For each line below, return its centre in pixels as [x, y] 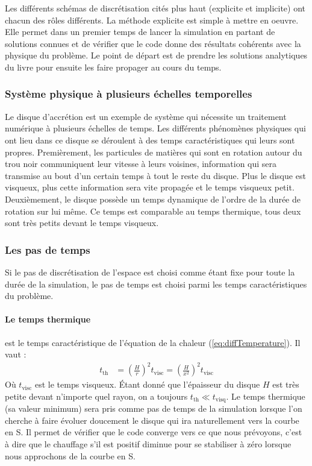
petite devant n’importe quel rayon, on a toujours [96, 396]
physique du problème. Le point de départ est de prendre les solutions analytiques [156, 55]
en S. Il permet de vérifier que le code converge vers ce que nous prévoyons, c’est [154, 432]
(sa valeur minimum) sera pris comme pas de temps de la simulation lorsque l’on [154, 408]
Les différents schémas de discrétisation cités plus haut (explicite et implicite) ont [155, 8]
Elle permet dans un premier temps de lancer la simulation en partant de [140, 32]
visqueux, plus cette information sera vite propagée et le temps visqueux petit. [150, 187]
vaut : [16, 354]
